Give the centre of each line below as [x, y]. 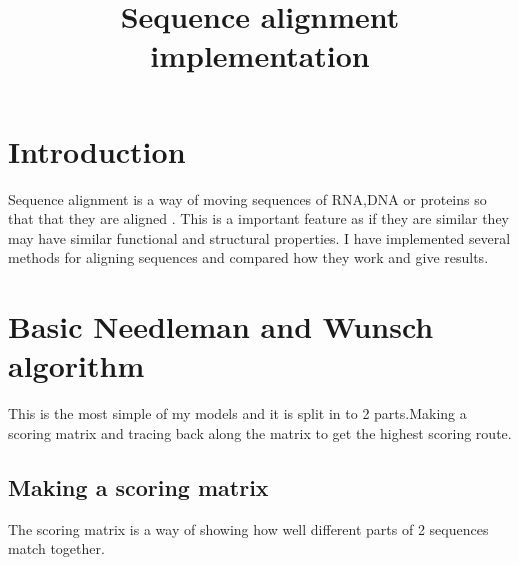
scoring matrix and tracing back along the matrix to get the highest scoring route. [260, 432]
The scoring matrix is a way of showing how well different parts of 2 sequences [248, 528]
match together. [56, 548]
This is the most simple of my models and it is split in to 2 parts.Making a [237, 413]
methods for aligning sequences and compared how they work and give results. [248, 257]
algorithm [76, 365]
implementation [260, 55]
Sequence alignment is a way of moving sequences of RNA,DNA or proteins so [247, 198]
